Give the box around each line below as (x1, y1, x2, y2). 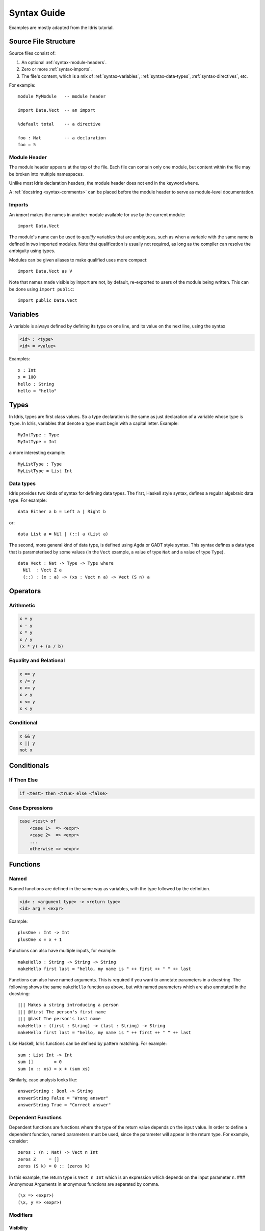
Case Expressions (9, 804, 53, 811)
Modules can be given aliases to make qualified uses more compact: (9, 257, 148, 263)
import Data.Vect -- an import (18, 107, 96, 113)
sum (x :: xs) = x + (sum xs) (18, 1066, 91, 1071)
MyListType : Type (18, 461, 62, 467)
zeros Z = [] (18, 1156, 59, 1162)
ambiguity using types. (9, 248, 55, 254)
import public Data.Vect (18, 298, 78, 303)
